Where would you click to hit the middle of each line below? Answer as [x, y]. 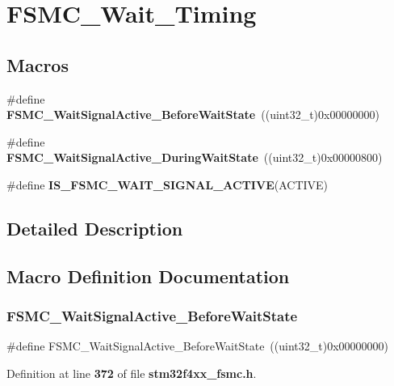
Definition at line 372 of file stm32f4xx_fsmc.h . [132, 373]
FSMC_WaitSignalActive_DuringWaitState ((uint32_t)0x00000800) [195, 157]
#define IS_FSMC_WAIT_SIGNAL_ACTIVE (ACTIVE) [168, 184]
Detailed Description [95, 228]
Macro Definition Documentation [148, 276]
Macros [38, 64]
